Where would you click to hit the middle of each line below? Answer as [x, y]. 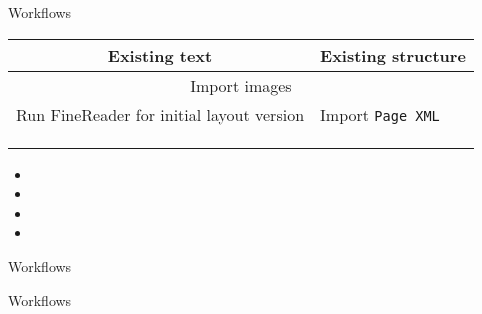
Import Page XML [380, 114]
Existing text [160, 55]
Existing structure [393, 55]
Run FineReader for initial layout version [160, 114]
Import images [241, 85]
